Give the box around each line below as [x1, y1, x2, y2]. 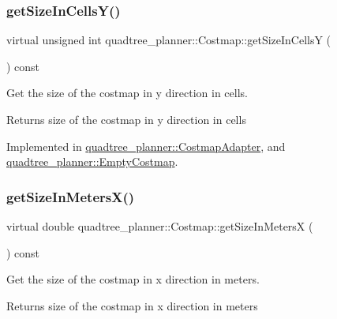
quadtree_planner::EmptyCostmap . [6, 153, 178, 170]
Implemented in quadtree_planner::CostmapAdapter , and [6, 137, 286, 154]
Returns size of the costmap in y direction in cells [6, 111, 246, 127]
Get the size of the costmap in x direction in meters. [6, 271, 260, 287]
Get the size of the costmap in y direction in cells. [6, 84, 248, 101]
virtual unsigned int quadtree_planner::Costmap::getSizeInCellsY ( [6, 32, 331, 48]
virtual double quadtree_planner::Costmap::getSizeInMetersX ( [6, 218, 313, 234]
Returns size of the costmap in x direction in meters [6, 297, 258, 313]
